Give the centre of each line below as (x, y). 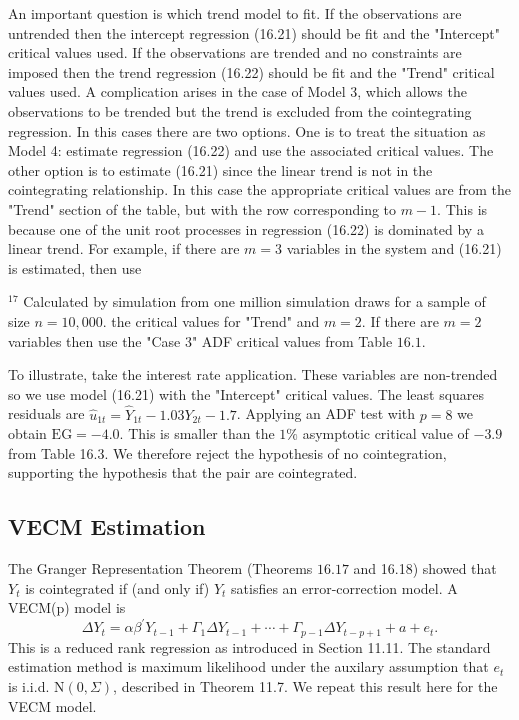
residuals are (46, 413)
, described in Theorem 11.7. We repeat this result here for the (305, 686)
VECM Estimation (107, 526)
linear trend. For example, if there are (124, 248)
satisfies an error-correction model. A (344, 587)
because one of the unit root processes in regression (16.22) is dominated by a (246, 228)
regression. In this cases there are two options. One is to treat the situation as (247, 130)
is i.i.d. (29, 686)
